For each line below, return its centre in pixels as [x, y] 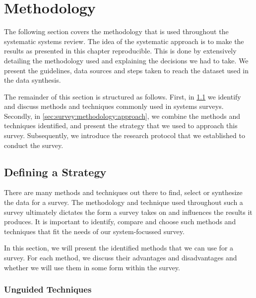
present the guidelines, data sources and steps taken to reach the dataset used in [127, 70]
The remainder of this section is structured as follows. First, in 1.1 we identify [123, 96]
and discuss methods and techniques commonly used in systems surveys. [114, 106]
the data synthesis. [32, 80]
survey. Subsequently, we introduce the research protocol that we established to [125, 135]
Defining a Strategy [55, 172]
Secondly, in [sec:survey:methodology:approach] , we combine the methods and [122, 116]
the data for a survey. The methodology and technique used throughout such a [124, 202]
